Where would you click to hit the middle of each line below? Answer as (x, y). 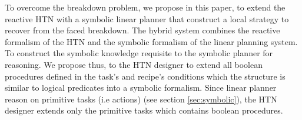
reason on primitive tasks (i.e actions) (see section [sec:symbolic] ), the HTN (141, 99)
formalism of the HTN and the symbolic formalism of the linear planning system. (151, 41)
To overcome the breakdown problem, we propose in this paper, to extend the (145, 7)
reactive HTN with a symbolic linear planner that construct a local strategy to (147, 18)
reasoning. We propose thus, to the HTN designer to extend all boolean (134, 64)
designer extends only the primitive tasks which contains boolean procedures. (144, 110)
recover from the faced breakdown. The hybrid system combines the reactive (142, 30)
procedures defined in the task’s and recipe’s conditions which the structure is (145, 76)
